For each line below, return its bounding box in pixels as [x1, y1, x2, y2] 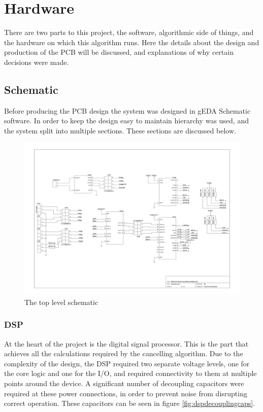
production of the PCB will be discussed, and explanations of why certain [4, 47, 234, 57]
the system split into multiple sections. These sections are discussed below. [4, 125, 236, 135]
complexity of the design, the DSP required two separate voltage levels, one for [4, 358, 250, 368]
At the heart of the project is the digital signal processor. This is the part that [4, 338, 249, 349]
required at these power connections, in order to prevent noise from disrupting [4, 388, 247, 398]
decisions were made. [4, 56, 69, 67]
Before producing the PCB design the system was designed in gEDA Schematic [4, 105, 251, 116]
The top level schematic [24, 296, 98, 307]
